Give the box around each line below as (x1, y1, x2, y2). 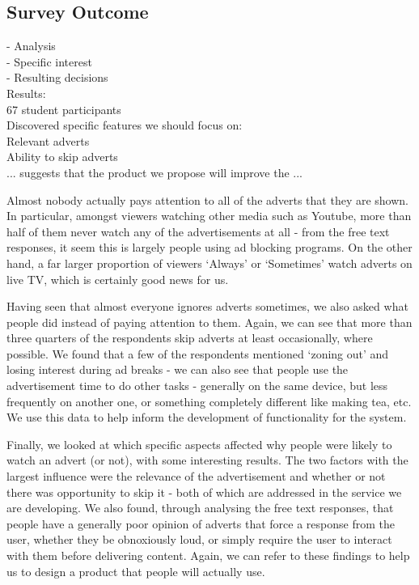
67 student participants (6, 100, 121, 117)
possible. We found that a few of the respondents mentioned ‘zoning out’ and (6, 345, 389, 362)
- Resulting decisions (6, 69, 108, 86)
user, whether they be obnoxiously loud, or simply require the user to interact (6, 531, 392, 548)
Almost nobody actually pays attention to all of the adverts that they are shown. (6, 191, 409, 208)
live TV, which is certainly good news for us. (6, 270, 229, 287)
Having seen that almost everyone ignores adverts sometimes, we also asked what (6, 298, 408, 315)
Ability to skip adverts (6, 148, 118, 165)
